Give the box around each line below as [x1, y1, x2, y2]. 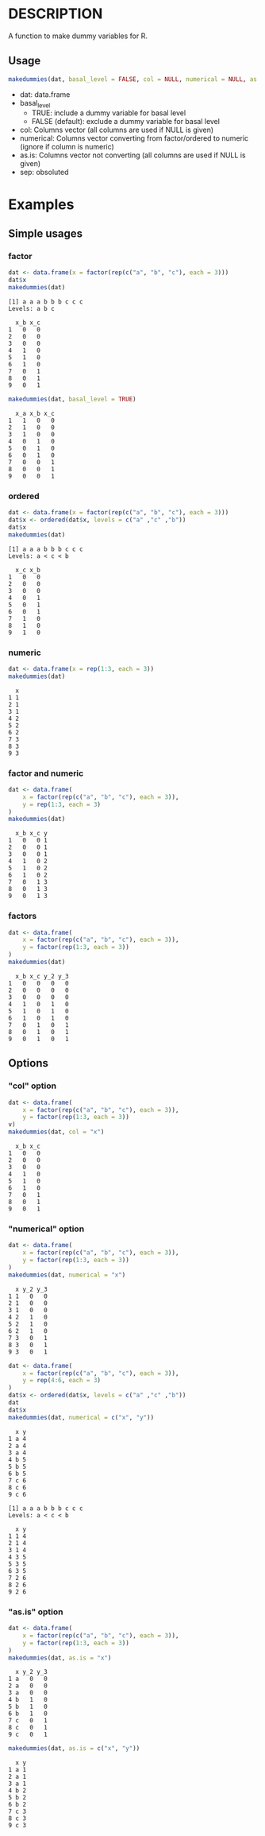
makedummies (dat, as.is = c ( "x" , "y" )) [8, 1745, 140, 1753]
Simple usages [8, 227, 83, 240]
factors [8, 911, 37, 922]
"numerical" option [8, 1223, 85, 1234]
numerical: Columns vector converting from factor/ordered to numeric [19, 134, 249, 143]
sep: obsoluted [19, 168, 69, 177]
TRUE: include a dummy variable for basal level [31, 108, 186, 118]
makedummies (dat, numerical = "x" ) [8, 1271, 126, 1279]
